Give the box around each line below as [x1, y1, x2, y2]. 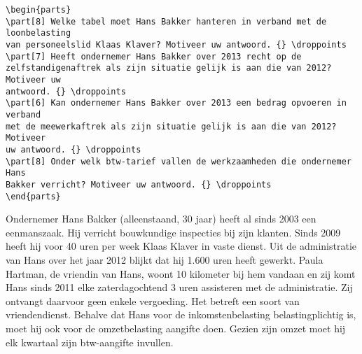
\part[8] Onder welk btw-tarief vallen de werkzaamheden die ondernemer [6, 156, 351, 167]
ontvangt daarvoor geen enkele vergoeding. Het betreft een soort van [6, 293, 300, 308]
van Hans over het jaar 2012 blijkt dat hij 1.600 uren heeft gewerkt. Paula [6, 252, 323, 267]
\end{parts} [6, 191, 61, 201]
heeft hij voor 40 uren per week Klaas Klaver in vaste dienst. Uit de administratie [6, 239, 356, 253]
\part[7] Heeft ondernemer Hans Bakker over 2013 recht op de [6, 51, 302, 62]
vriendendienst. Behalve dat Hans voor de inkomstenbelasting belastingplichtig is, [6, 307, 356, 322]
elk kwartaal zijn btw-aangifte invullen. [6, 334, 174, 349]
